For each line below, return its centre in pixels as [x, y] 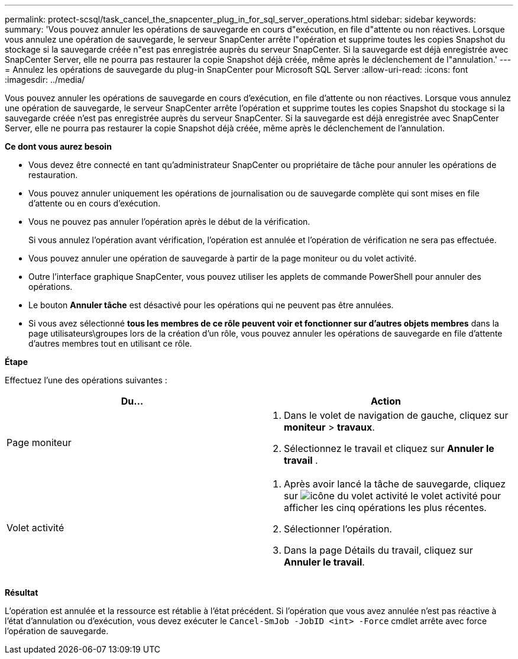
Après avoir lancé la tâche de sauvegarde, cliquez [395, 484]
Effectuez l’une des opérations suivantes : [86, 380]
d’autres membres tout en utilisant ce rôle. [110, 343]
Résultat [22, 592]
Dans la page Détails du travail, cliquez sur [378, 550]
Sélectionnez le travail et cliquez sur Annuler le [389, 448]
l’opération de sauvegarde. [57, 631]
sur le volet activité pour [393, 496]
